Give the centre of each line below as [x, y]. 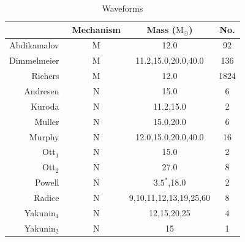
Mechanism [96, 29]
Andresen [42, 90]
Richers [45, 76]
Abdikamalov [34, 45]
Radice [47, 197]
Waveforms [123, 8]
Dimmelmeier [34, 60]
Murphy [44, 136]
